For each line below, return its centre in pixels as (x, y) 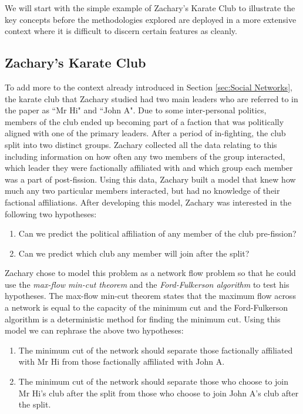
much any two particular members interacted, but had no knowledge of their (142, 191)
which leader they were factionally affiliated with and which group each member (149, 168)
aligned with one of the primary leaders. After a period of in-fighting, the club (145, 133)
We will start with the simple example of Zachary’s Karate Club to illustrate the (150, 8)
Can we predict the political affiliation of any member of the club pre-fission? (157, 233)
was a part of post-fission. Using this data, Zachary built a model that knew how (150, 179)
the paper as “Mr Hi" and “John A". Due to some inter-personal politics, (136, 110)
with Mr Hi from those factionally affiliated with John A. (122, 361)
